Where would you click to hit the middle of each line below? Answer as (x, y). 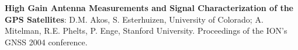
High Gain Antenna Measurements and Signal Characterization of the (149, 8)
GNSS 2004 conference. (46, 42)
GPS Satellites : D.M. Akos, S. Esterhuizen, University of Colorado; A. (134, 19)
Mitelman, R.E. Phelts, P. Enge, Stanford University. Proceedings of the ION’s (146, 31)
